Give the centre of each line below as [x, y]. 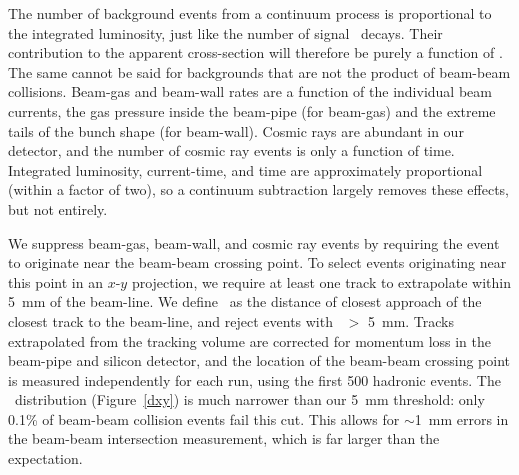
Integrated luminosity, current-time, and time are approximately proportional [245, 169]
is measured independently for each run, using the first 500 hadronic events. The [254, 379]
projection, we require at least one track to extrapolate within [321, 281]
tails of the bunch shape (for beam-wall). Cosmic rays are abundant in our [236, 130]
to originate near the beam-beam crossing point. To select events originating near [257, 262]
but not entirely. [58, 208]
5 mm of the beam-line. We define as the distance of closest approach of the [245, 301]
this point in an [55, 281]
